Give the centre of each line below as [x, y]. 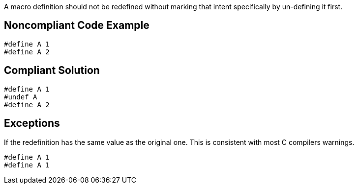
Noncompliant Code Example [77, 25]
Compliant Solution [52, 70]
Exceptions [32, 123]
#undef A [21, 97]
